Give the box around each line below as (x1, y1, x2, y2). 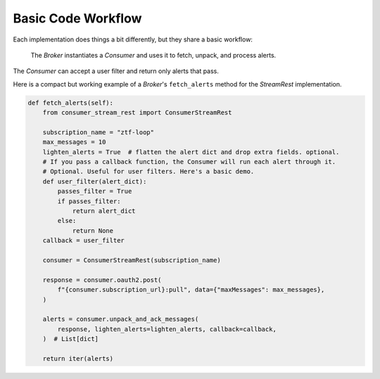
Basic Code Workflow (13, 11, 142, 26)
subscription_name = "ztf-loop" (42, 128, 155, 136)
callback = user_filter (42, 236, 125, 245)
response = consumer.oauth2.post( (42, 276, 162, 284)
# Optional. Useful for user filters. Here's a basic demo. (42, 167, 255, 176)
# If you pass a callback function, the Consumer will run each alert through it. (42, 158, 336, 166)
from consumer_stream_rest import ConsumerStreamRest (42, 109, 232, 117)
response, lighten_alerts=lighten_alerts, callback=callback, (57, 325, 277, 333)
